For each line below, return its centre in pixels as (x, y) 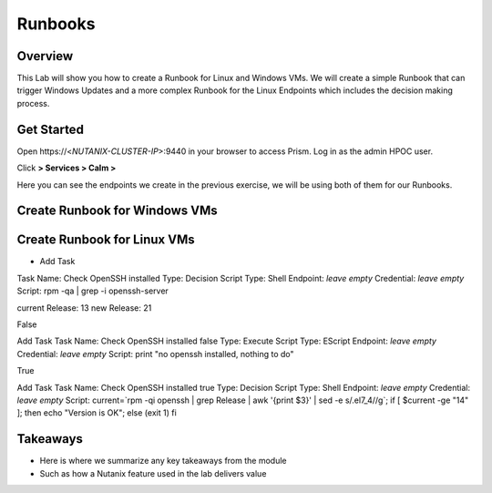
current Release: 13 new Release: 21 (84, 308)
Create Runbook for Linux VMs (106, 240)
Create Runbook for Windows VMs (117, 211)
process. (33, 103)
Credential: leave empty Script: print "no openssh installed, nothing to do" (156, 354)
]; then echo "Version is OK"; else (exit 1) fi (97, 413)
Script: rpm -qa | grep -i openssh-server (92, 291)
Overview (45, 56)
